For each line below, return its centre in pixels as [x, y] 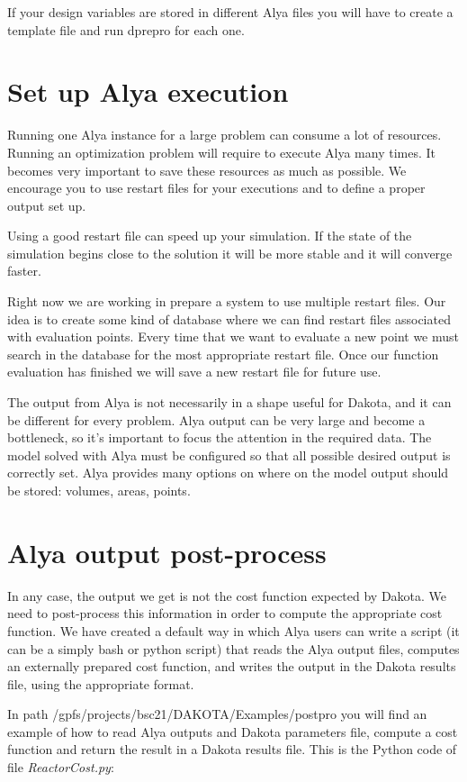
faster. [24, 271]
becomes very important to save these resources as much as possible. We [207, 170]
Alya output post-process [167, 552]
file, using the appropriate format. [101, 683]
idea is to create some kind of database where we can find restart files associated [229, 318]
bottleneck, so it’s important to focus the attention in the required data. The [220, 437]
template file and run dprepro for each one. [126, 29]
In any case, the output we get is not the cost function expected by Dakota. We [227, 595]
